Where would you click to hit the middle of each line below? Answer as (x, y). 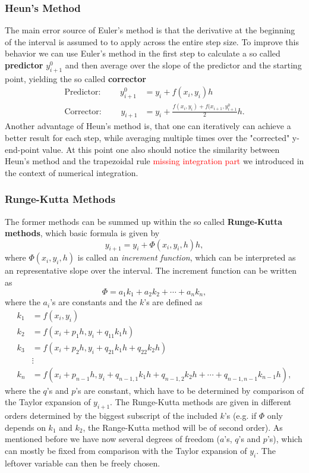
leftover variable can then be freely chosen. (83, 463)
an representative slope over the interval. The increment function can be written (151, 270)
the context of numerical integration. (72, 172)
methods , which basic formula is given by (82, 233)
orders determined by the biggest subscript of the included (111, 416)
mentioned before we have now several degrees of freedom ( (112, 439)
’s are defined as (173, 302)
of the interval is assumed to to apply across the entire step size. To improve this (152, 41)
